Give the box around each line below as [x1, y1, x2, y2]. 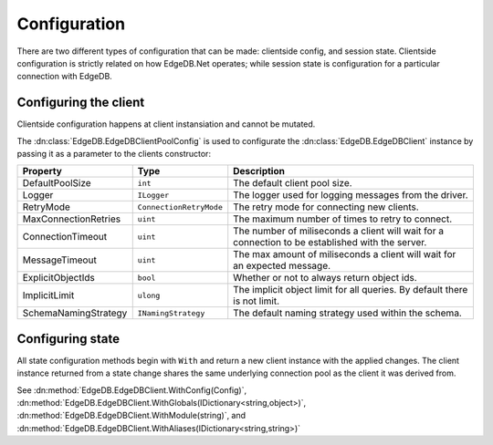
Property [22, 165, 63, 178]
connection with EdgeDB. [16, 71, 113, 82]
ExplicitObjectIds [22, 272, 96, 285]
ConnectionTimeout [22, 231, 108, 243]
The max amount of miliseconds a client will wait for [233, 248, 456, 261]
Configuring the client [16, 95, 145, 110]
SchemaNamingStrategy [22, 306, 128, 319]
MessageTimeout [22, 254, 98, 266]
